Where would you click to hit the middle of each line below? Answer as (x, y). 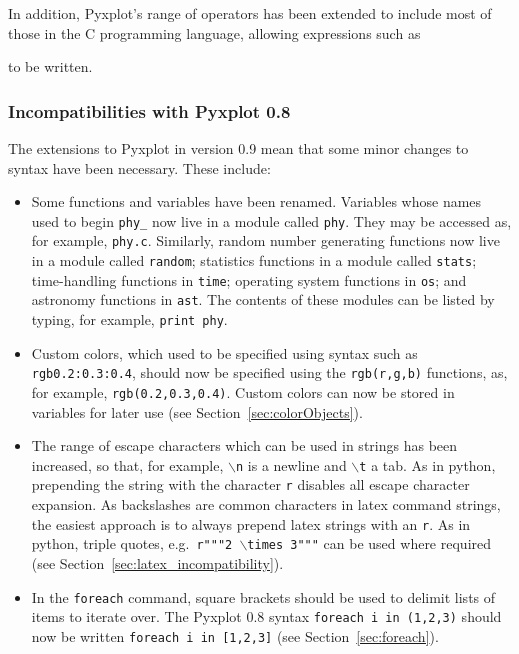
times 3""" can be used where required (369, 543)
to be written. (50, 66)
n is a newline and (291, 464)
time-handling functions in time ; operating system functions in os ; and (249, 279)
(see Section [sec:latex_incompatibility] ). (157, 563)
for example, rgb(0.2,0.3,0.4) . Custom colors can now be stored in (243, 391)
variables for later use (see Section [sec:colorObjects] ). (197, 411)
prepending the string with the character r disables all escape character (250, 484)
